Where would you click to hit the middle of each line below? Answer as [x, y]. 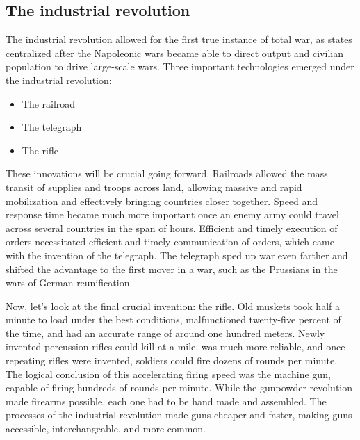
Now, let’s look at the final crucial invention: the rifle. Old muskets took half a [173, 305]
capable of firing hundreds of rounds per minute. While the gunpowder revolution [179, 388]
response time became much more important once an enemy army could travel [172, 214]
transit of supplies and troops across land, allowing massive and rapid [154, 187]
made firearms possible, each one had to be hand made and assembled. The [166, 401]
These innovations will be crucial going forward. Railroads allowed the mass [167, 173]
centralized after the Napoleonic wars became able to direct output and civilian [174, 52]
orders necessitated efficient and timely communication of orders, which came [170, 242]
